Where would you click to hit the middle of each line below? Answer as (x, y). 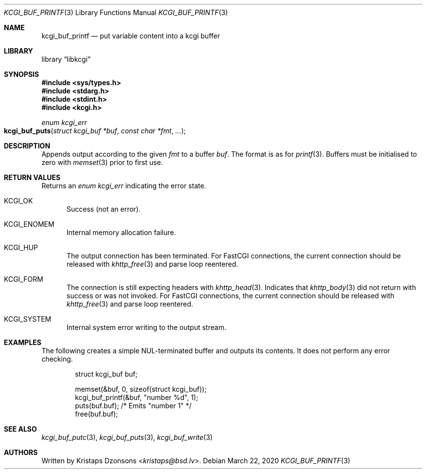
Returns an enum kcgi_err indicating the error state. (124, 186)
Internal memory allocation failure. (121, 232)
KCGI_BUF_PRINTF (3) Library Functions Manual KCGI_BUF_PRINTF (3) (116, 12)
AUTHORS (21, 452)
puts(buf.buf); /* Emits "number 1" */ (133, 406)
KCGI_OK (18, 201)
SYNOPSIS (22, 74)
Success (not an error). (104, 209)
